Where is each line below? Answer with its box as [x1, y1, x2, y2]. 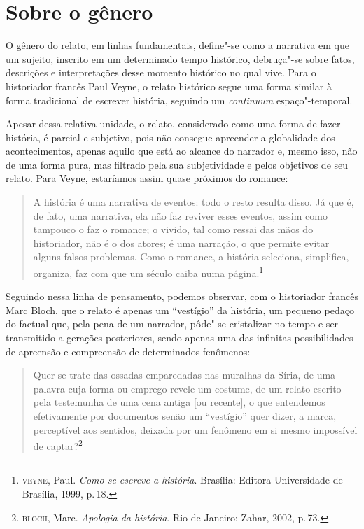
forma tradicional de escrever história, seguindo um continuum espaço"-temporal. [6, 92, 353, 107]
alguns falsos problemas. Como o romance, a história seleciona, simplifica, [33, 249, 349, 264]
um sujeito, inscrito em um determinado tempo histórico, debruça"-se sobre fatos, [6, 51, 355, 66]
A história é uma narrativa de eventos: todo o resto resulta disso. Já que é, [33, 195, 354, 209]
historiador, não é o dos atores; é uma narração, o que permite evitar [33, 235, 330, 250]
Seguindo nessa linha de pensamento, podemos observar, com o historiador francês [6, 289, 358, 304]
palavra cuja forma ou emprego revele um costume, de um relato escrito [33, 381, 342, 395]
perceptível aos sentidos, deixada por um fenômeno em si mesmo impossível [33, 422, 358, 437]
